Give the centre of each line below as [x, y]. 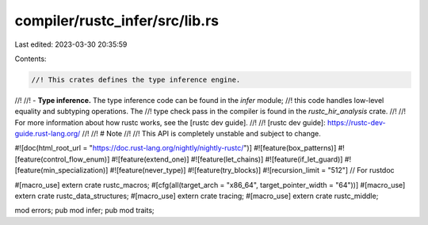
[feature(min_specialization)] [61, 170]
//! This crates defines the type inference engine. [136, 80]
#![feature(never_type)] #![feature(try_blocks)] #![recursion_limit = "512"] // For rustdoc [252, 170]
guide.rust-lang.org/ [48, 134]
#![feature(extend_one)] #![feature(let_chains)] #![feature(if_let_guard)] [227, 159]
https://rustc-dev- [356, 122]
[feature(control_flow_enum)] [62, 159]
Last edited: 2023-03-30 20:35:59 [71, 44]
